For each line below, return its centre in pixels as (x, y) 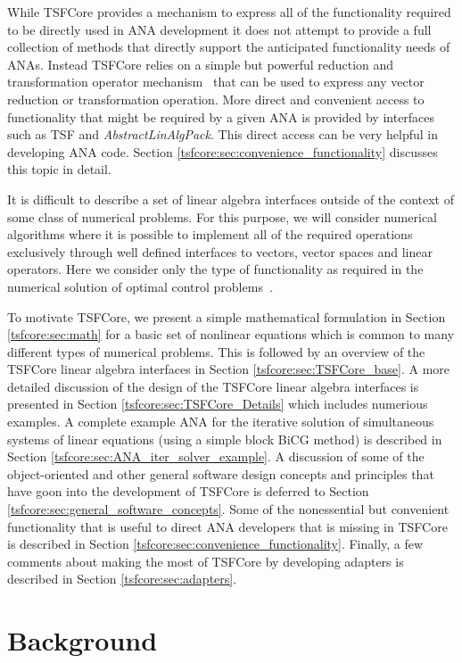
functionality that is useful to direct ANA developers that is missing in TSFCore (227, 526)
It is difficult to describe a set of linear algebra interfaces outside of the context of (231, 199)
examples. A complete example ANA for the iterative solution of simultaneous (221, 422)
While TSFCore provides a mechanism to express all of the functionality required (229, 12)
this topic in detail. (59, 169)
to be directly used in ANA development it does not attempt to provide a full (219, 29)
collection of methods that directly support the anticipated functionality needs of (229, 47)
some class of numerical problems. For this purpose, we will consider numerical (222, 216)
